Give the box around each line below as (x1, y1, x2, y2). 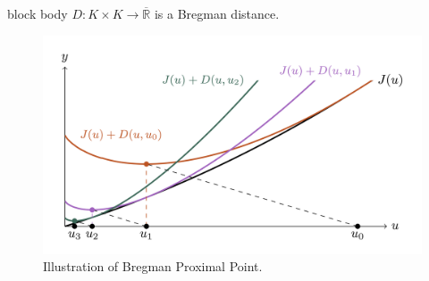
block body (7, 4, 68, 22)
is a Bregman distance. (154, 4, 280, 22)
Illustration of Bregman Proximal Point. (43, 257, 263, 276)
